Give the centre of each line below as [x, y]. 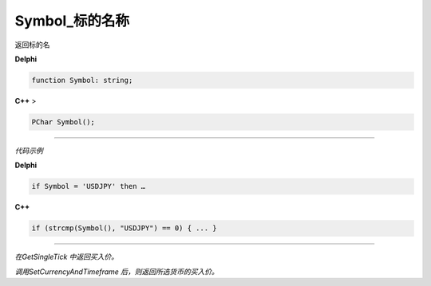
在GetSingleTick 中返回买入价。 [67, 257]
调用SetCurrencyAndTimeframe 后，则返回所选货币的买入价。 [117, 272]
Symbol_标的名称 [72, 21]
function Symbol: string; [82, 80]
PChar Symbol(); [63, 122]
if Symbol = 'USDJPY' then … [89, 186]
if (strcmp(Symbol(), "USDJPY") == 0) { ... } [124, 228]
